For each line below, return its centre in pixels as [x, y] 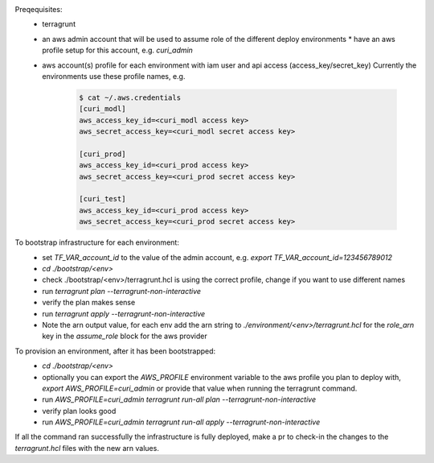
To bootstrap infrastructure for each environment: [97, 242]
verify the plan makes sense [89, 303]
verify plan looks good [79, 411]
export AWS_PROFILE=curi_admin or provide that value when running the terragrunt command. [200, 388]
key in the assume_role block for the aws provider [125, 336]
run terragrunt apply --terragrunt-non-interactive [124, 313]
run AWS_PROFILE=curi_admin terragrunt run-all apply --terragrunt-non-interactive [181, 422]
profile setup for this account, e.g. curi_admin [117, 50]
